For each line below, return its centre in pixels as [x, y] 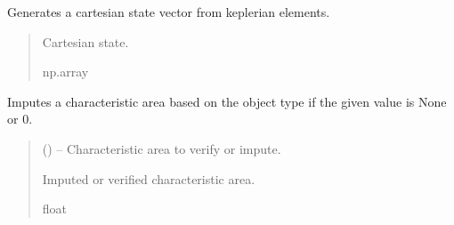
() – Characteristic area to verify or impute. [162, 148]
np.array [65, 72]
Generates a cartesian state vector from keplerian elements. [169, 12]
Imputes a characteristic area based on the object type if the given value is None [227, 101]
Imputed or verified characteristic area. [149, 178]
